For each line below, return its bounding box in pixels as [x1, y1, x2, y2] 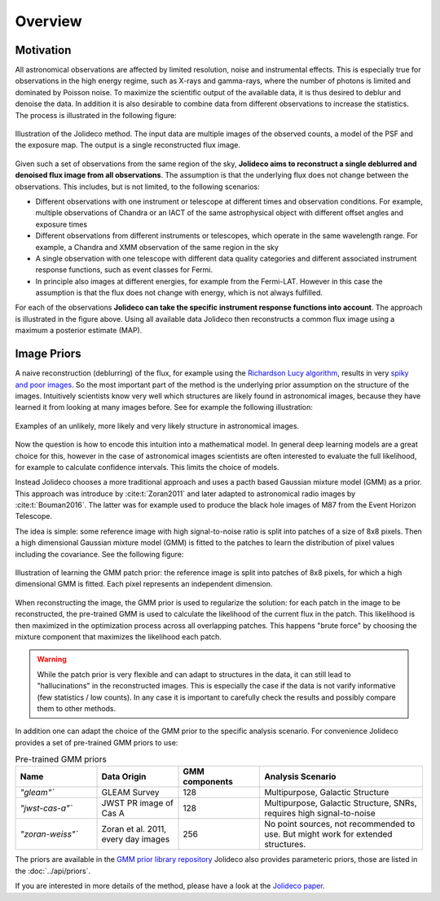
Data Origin [101, 771, 147, 782]
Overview [15, 12, 82, 30]
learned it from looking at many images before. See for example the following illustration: [15, 402, 314, 412]
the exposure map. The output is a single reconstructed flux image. [15, 140, 240, 150]
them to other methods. [37, 703, 117, 713]
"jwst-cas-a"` [20, 802, 73, 814]
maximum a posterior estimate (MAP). [15, 326, 143, 336]
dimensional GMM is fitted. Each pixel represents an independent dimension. [15, 579, 273, 589]
